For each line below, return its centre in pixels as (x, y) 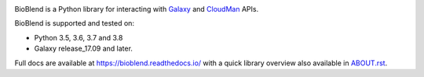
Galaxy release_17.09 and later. (84, 49)
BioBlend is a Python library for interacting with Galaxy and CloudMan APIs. (137, 9)
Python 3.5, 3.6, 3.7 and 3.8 (79, 37)
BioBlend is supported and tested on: (75, 23)
